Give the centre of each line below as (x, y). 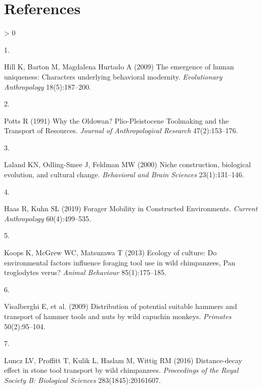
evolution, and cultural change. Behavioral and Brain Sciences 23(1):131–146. (124, 174)
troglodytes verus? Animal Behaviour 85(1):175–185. (85, 272)
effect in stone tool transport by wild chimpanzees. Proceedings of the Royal (121, 370)
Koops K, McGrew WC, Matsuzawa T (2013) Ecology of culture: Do (111, 252)
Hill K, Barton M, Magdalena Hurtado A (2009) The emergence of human (119, 67)
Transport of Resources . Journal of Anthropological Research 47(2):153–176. (121, 130)
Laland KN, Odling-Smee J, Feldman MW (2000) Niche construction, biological (128, 164)
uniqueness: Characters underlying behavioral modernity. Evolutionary (113, 76)
